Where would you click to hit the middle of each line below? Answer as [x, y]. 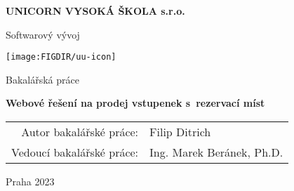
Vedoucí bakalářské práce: [75, 152]
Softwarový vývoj [43, 34]
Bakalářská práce [42, 79]
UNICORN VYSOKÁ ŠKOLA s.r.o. [95, 11]
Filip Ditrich [180, 132]
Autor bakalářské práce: [80, 132]
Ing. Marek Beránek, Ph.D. [216, 152]
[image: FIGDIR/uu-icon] [61, 57]
